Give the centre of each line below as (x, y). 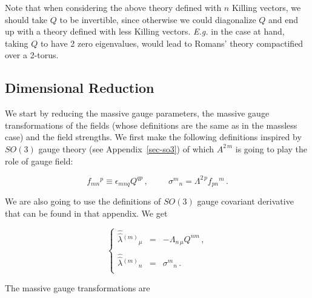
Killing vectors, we (266, 7)
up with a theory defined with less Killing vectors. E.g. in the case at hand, (145, 31)
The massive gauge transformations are (78, 287)
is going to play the (271, 148)
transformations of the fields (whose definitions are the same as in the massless (151, 125)
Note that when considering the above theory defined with (113, 7)
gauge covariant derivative (245, 201)
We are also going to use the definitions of (83, 201)
